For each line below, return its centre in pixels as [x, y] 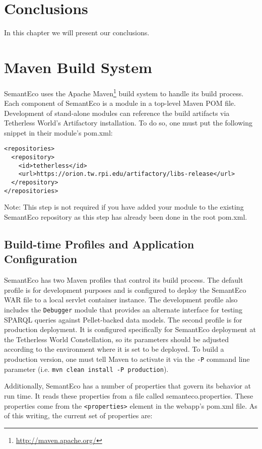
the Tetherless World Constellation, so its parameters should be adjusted [117, 339]
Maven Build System [78, 67]
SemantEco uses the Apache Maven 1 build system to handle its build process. [124, 92]
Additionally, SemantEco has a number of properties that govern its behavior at [127, 386]
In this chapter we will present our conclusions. [77, 33]
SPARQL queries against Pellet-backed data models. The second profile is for [123, 319]
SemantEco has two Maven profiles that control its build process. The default [124, 280]
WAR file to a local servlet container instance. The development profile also [121, 300]
